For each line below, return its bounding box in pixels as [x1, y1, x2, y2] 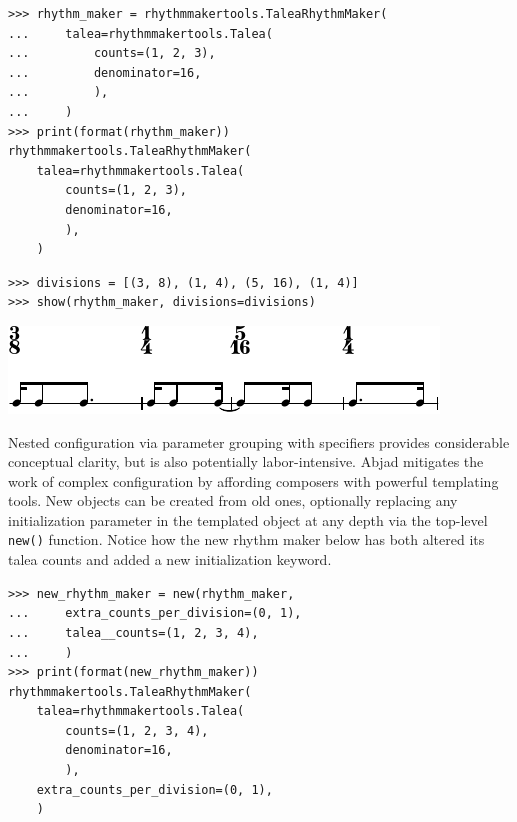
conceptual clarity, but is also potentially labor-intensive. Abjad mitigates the [8, 451, 484, 472]
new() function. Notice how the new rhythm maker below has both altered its [8, 529, 485, 550]
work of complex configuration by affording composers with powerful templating [8, 470, 499, 491]
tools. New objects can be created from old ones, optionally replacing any [8, 490, 458, 511]
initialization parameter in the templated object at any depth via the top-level [8, 509, 488, 530]
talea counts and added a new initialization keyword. [8, 549, 332, 570]
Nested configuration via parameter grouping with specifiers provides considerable [8, 431, 510, 452]
